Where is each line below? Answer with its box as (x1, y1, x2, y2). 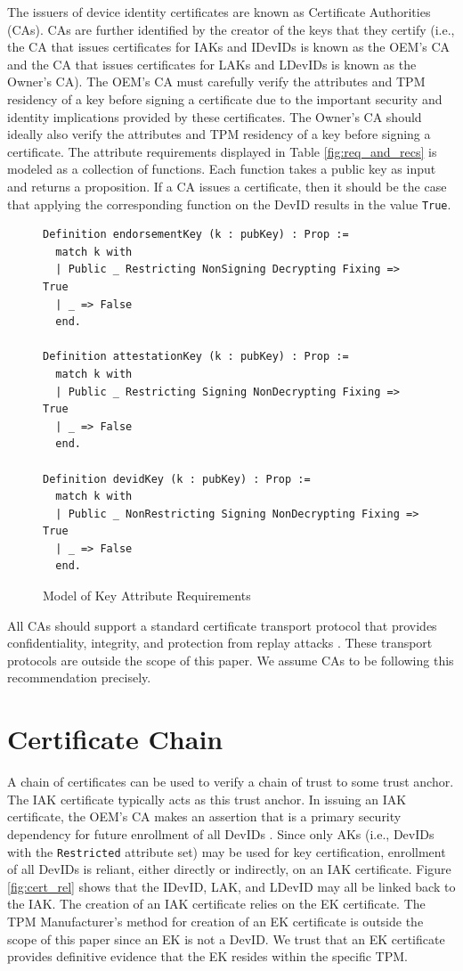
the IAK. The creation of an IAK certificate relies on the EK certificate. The (7, 894, 426, 913)
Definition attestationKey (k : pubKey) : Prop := (43, 350, 349, 363)
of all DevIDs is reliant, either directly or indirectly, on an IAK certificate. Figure (7, 860, 451, 878)
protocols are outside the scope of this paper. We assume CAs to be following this (7, 650, 454, 669)
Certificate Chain (7, 721, 223, 757)
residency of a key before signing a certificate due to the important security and (7, 89, 443, 108)
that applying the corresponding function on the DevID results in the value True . (7, 194, 451, 213)
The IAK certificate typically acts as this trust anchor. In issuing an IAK (7, 789, 407, 808)
